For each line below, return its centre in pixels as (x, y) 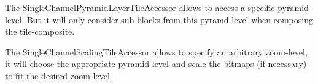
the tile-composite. (40, 31)
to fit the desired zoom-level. (59, 75)
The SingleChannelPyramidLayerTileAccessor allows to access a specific (140, 7)
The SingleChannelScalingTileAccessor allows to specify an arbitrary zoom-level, (156, 51)
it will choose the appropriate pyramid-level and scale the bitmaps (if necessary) (156, 64)
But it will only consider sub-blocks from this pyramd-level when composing (170, 19)
